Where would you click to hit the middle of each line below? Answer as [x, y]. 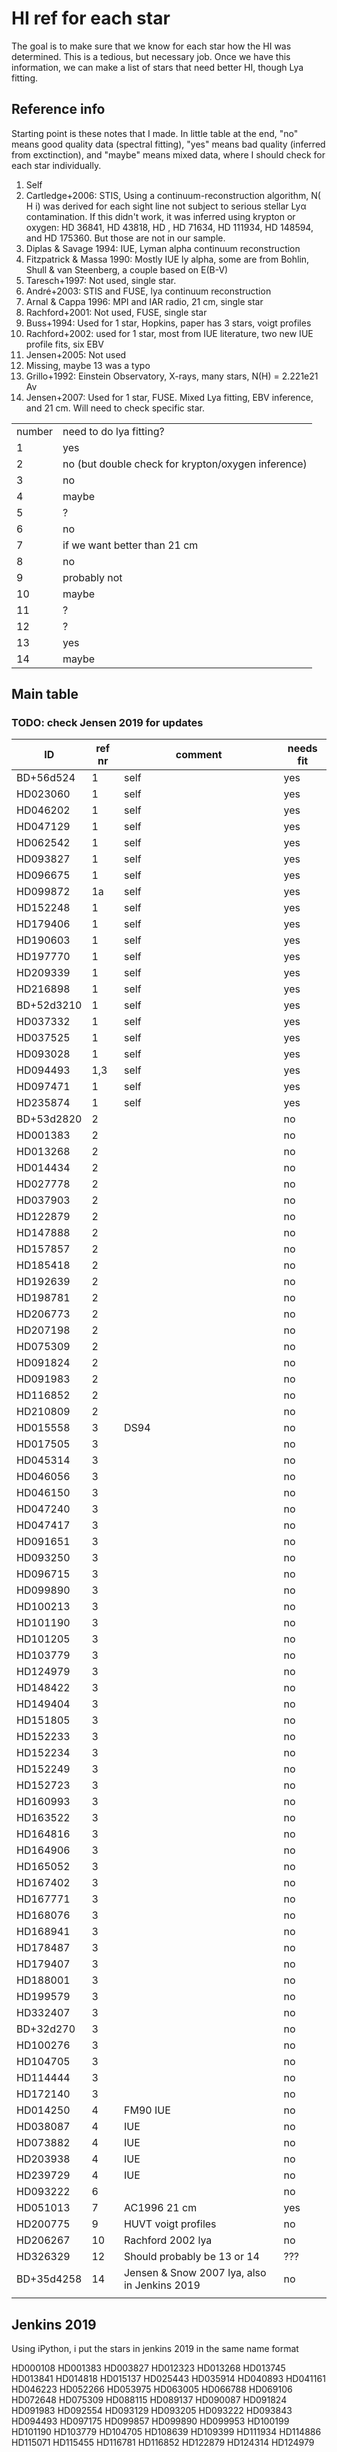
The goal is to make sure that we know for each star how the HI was [151, 46]
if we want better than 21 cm [130, 545]
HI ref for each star [91, 18]
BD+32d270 [46, 2029]
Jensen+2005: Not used [76, 354]
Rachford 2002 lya [168, 2240]
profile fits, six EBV [64, 344]
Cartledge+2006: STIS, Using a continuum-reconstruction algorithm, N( [173, 195]
